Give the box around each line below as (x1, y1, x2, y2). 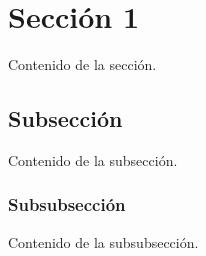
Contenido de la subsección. (8, 149, 178, 170)
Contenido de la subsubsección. (8, 231, 199, 252)
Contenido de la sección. (8, 54, 157, 75)
